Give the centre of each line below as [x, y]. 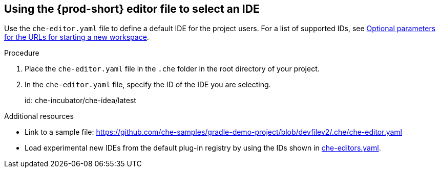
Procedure [22, 53]
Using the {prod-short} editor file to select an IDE [132, 9]
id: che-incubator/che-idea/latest [80, 101]
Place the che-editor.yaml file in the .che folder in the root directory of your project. [172, 69]
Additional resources [39, 116]
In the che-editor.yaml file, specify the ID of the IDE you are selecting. [148, 85]
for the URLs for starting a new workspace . [77, 37]
